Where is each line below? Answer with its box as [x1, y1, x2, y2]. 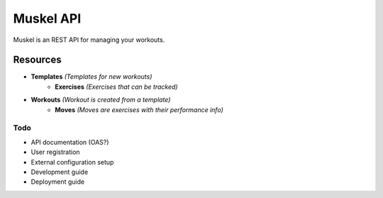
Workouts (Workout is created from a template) [30, 96, 171, 104]
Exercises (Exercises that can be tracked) [55, 82, 178, 91]
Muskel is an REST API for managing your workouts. [13, 35, 165, 44]
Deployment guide [30, 177, 85, 186]
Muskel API [13, 11, 82, 26]
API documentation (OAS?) [30, 138, 109, 146]
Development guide [30, 167, 89, 176]
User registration [30, 148, 81, 156]
